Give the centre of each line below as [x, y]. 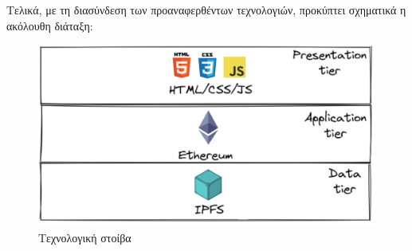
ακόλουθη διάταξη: [50, 25]
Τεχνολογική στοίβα [85, 237]
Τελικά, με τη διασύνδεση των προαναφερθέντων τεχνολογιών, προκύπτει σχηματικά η [206, 10]
